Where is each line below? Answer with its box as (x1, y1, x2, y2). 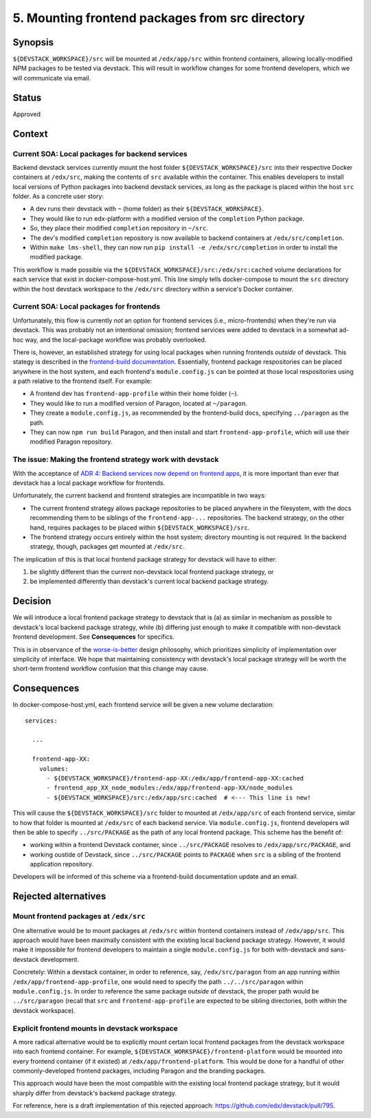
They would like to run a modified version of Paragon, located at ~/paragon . (30, 399, 247, 407)
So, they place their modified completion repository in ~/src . (30, 224, 209, 232)
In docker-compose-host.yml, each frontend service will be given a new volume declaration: (12, 701, 274, 709)
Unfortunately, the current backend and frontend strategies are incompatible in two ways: (12, 492, 267, 500)
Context (12, 128, 48, 140)
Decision (12, 595, 52, 607)
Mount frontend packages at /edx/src (12, 912, 146, 921)
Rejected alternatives (12, 890, 106, 902)
